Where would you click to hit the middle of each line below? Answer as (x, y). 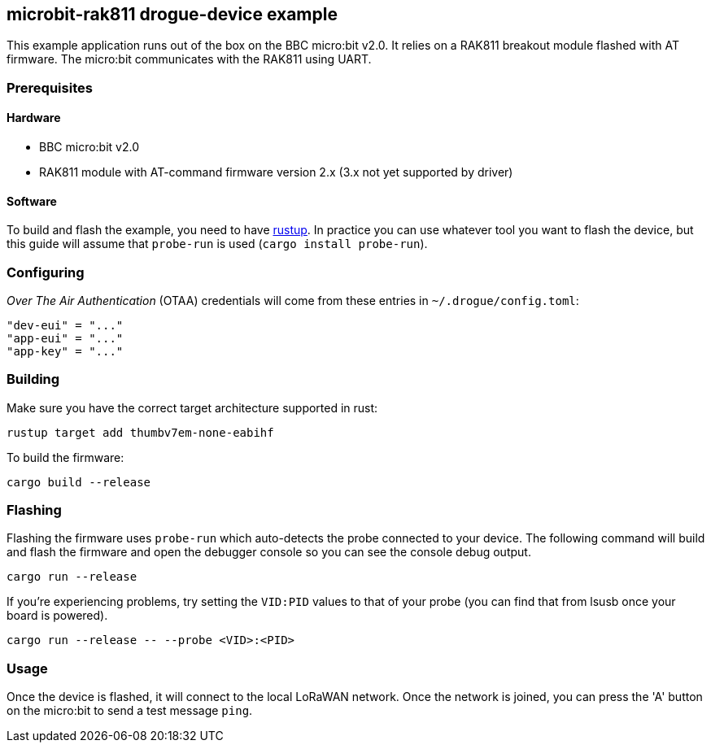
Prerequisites (50, 87)
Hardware (34, 118)
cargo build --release (79, 482)
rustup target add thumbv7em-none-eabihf (140, 432)
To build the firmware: (65, 457)
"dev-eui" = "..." (65, 325)
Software (32, 201)
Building (33, 379)
